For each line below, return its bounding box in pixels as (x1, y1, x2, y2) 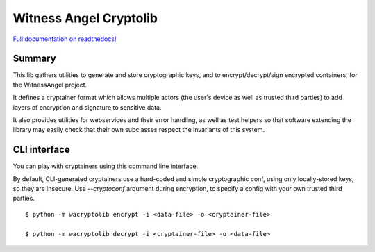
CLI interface (12, 144, 71, 156)
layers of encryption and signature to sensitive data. (12, 103, 162, 111)
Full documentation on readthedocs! (12, 35, 117, 43)
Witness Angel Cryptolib (12, 10, 158, 26)
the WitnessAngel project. (12, 81, 87, 89)
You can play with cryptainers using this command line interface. (12, 162, 199, 170)
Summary (12, 53, 56, 65)
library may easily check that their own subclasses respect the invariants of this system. (12, 126, 265, 134)
